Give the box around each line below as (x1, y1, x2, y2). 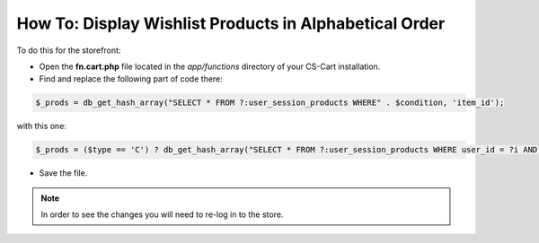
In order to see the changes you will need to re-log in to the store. (40, 209, 284, 220)
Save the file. (39, 168, 88, 178)
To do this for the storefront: (16, 45, 121, 56)
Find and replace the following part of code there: (39, 74, 224, 84)
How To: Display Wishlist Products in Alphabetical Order (16, 13, 446, 33)
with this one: (16, 121, 67, 132)
